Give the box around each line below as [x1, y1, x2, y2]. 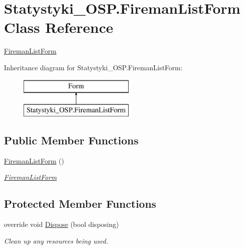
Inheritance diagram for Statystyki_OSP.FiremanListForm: [4, 62, 183, 72]
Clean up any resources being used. [4, 235, 108, 246]
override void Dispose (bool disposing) [4, 219, 119, 229]
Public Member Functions [4, 133, 138, 148]
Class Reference [4, 17, 113, 37]
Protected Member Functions [4, 196, 157, 211]
